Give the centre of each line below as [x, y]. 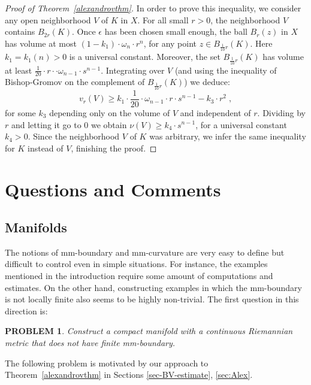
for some [20, 112]
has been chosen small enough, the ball [176, 31]
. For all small [163, 19]
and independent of [215, 112]
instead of [45, 148]
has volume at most [41, 43]
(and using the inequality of [226, 70]
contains [20, 31]
